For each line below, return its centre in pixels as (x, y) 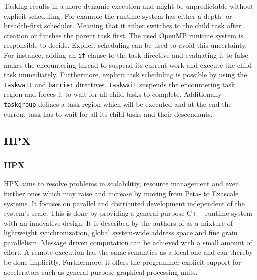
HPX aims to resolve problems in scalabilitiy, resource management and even (122, 184)
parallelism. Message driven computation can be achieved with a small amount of (128, 242)
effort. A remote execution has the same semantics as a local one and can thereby (128, 252)
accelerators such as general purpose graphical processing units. (101, 271)
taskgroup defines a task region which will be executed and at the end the (118, 104)
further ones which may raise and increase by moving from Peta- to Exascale (121, 193)
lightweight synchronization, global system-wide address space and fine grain (121, 232)
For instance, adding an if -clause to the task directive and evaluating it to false (126, 55)
